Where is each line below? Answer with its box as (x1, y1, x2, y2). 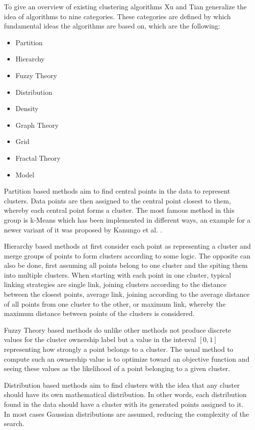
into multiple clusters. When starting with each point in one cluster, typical (4, 269, 231, 280)
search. (4, 418, 25, 429)
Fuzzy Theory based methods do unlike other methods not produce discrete (4, 324, 231, 335)
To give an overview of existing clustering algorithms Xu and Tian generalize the (4, 1, 247, 11)
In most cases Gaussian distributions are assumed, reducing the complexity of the (4, 408, 249, 419)
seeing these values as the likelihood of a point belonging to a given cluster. (4, 363, 230, 373)
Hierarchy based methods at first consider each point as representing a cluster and (4, 241, 251, 251)
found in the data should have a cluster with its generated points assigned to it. (4, 399, 244, 409)
